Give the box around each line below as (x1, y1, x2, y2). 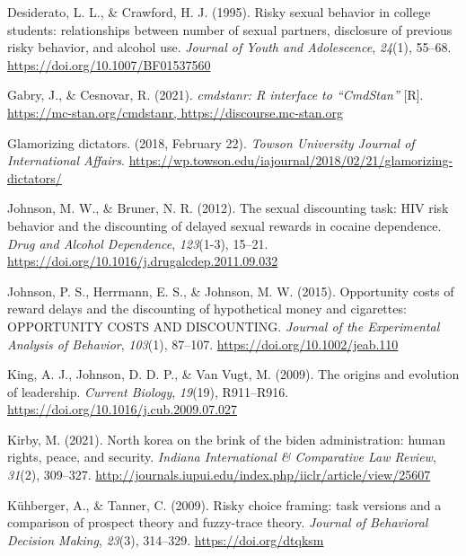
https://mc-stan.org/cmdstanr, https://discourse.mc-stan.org (7, 102, 344, 121)
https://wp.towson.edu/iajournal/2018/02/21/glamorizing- (128, 151, 453, 170)
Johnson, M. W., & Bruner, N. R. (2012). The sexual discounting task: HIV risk (7, 199, 449, 217)
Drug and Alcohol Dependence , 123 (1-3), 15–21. (7, 234, 268, 252)
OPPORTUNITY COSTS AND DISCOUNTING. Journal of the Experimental (7, 316, 440, 335)
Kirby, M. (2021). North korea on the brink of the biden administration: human (7, 429, 446, 448)
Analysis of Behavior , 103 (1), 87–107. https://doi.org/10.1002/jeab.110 (7, 334, 399, 353)
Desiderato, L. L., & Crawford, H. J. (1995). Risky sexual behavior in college (7, 3, 431, 21)
